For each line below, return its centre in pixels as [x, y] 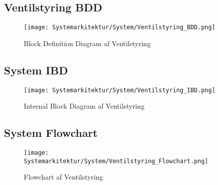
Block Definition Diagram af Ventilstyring [87, 43]
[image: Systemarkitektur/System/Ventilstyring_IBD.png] [120, 90]
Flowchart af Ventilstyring [63, 177]
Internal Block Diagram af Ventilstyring [84, 106]
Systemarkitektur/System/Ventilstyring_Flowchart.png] [116, 161]
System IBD [36, 70]
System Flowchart [51, 133]
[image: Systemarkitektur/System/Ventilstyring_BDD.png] [120, 28]
